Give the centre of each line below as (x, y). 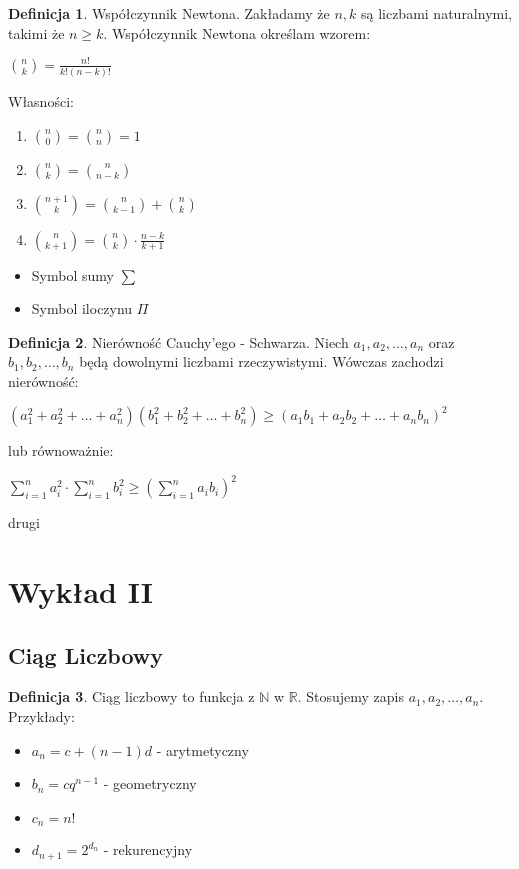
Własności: (41, 101)
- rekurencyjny (148, 849)
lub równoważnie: (61, 450)
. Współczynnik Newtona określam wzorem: (237, 32)
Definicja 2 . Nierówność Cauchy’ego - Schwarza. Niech (178, 341)
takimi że (36, 32)
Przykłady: (41, 715)
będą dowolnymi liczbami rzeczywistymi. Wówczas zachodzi (261, 361)
